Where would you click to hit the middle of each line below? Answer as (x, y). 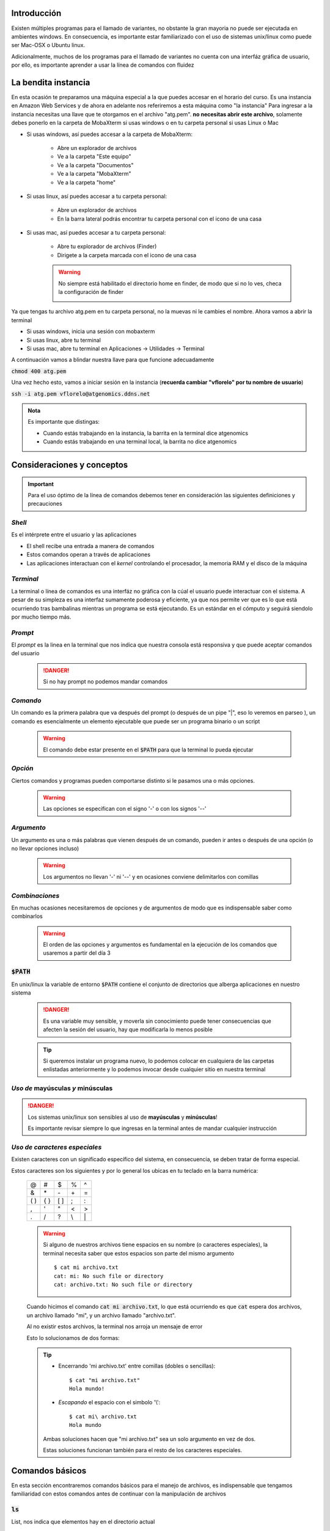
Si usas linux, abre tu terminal (64, 340)
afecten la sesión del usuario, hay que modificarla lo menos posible (128, 1029)
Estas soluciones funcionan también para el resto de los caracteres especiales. (143, 1450)
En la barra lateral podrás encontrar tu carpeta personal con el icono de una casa (159, 219)
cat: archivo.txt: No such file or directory (123, 1284)
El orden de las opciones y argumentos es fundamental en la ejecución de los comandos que (160, 945)
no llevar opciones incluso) (45, 848)
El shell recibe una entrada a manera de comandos (90, 546)
